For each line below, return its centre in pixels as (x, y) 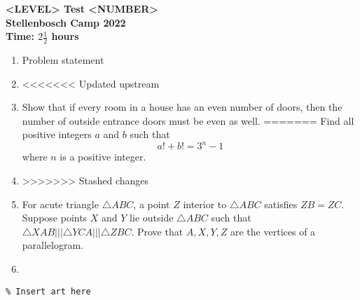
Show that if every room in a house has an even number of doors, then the (182, 107)
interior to (205, 204)
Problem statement (63, 60)
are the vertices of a (273, 231)
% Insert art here (48, 291)
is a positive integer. (103, 157)
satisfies (281, 204)
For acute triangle (60, 204)
